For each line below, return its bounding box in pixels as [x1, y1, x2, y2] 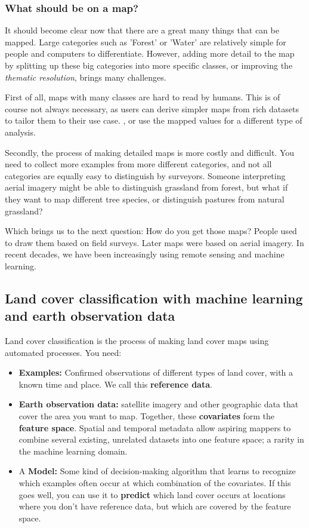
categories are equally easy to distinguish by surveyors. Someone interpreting [5, 169, 286, 182]
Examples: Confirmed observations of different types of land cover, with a [18, 366, 293, 379]
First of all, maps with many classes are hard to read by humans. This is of [5, 91, 280, 103]
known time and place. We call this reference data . [18, 377, 212, 390]
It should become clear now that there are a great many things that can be [5, 24, 279, 36]
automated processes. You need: [5, 346, 122, 358]
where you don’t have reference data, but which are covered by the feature [18, 500, 291, 512]
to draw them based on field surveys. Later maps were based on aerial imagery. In [5, 236, 304, 248]
